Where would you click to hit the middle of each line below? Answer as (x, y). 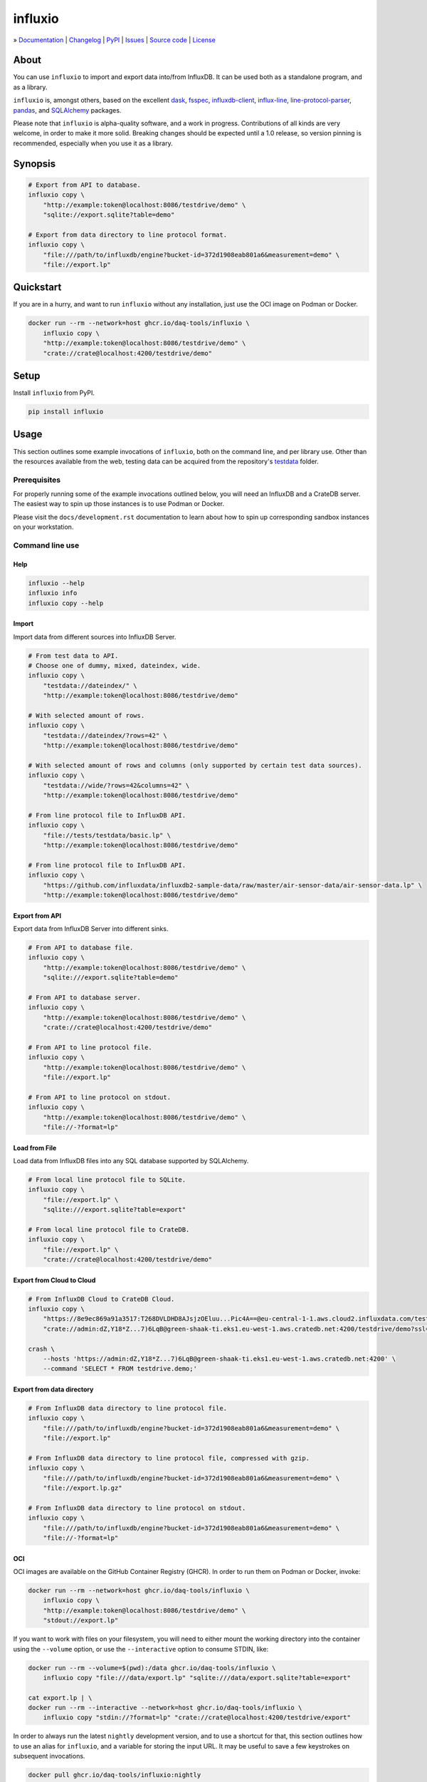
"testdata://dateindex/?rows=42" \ (105, 735)
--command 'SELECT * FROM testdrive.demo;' (120, 1369)
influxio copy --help (66, 603)
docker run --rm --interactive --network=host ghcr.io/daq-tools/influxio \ (165, 1708)
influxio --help (57, 583)
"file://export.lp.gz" (83, 1488)
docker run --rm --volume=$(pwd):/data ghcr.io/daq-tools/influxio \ (152, 1668)
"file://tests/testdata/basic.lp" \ (107, 835)
